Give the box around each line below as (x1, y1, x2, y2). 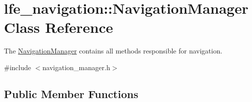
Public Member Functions (4, 86, 138, 101)
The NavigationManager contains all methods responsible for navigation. (4, 46, 223, 56)
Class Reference (4, 17, 113, 37)
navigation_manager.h (42, 62, 110, 72)
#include (4, 62, 31, 72)
